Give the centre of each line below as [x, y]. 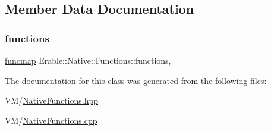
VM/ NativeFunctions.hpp [52, 100]
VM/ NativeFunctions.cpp [51, 120]
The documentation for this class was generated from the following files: [136, 80]
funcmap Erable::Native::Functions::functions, [88, 60]
